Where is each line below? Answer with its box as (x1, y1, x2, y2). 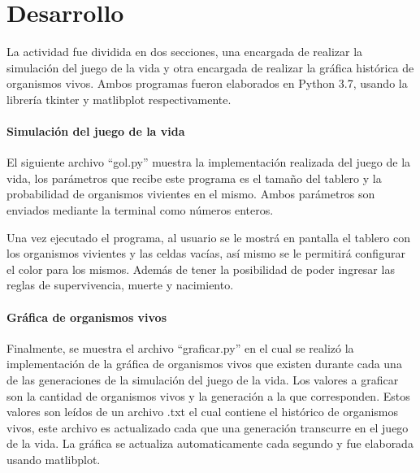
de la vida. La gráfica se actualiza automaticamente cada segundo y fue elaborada (6, 435, 414, 452)
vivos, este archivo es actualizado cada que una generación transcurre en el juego (6, 419, 409, 436)
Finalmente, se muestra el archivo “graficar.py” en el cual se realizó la (6, 339, 354, 356)
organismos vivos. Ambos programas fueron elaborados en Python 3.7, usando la (6, 75, 408, 92)
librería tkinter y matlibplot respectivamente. (6, 90, 232, 107)
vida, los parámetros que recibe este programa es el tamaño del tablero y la (6, 169, 382, 186)
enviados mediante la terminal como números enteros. (6, 202, 274, 219)
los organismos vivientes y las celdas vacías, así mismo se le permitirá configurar (6, 245, 405, 262)
